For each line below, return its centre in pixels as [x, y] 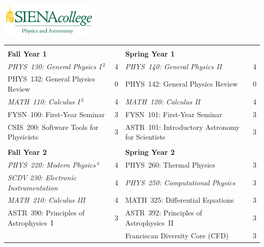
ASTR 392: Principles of [164, 213]
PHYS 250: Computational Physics [180, 182]
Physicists [23, 137]
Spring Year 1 [150, 53]
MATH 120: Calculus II [163, 101]
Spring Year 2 [150, 152]
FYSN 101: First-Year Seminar [174, 114]
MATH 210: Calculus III [47, 200]
